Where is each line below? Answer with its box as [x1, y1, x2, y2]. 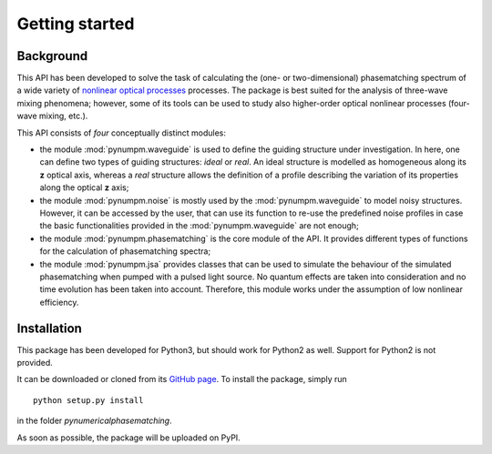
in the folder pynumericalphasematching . [16, 415, 172, 427]
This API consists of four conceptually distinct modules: [16, 127, 227, 138]
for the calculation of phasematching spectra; [39, 246, 211, 257]
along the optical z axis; [39, 182, 129, 193]
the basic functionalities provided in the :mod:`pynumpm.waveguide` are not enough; [39, 220, 359, 231]
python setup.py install [33, 395, 144, 405]
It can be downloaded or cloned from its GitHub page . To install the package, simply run [16, 374, 348, 385]
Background [16, 48, 88, 64]
